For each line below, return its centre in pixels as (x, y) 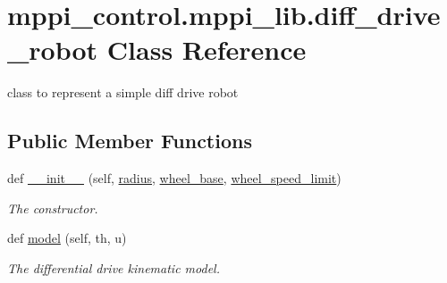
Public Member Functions (130, 141)
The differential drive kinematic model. (114, 267)
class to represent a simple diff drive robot (123, 92)
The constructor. (53, 208)
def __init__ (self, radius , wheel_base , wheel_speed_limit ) (174, 178)
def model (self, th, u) (67, 238)
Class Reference (207, 50)
